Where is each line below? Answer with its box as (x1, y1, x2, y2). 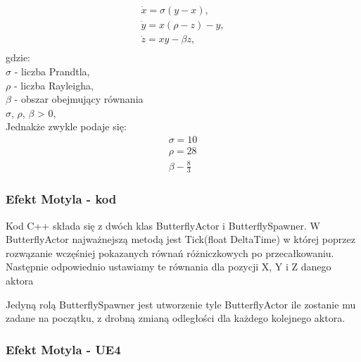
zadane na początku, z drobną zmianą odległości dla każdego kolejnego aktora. (6, 311, 346, 325)
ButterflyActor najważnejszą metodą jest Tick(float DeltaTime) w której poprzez (6, 232, 355, 246)
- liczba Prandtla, (14, 63, 90, 78)
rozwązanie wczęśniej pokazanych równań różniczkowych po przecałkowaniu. (6, 245, 334, 260)
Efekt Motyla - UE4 (6, 340, 121, 358)
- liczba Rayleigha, (13, 77, 94, 92)
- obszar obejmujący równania (14, 92, 144, 106)
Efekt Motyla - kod (6, 190, 117, 208)
